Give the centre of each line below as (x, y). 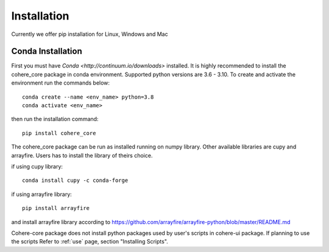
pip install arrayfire (56, 208)
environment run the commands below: (60, 83)
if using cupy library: (37, 166)
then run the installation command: (55, 119)
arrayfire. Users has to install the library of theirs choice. (82, 155)
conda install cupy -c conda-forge (75, 180)
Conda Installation (47, 51)
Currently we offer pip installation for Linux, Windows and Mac (90, 34)
